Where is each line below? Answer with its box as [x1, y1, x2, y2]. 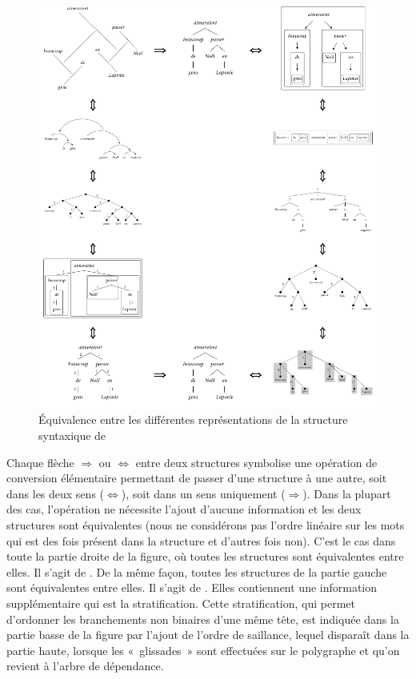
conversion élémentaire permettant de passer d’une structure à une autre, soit [6, 469, 387, 486]
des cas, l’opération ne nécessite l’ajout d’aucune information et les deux [6, 501, 362, 517]
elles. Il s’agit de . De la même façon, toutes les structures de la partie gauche [6, 563, 387, 580]
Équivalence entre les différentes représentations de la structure [38, 411, 348, 428]
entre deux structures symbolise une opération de [135, 453, 378, 470]
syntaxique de [38, 427, 106, 444]
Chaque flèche [6, 453, 74, 470]
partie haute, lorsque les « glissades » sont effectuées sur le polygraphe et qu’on [6, 641, 400, 658]
